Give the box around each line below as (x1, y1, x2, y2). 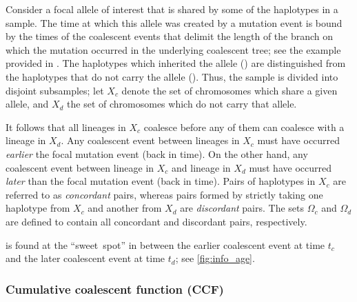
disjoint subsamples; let (6, 83, 104, 97)
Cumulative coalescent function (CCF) (6, 280, 224, 297)
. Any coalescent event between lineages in (61, 133, 240, 148)
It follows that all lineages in (6, 119, 126, 134)
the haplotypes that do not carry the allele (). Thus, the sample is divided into (6, 69, 338, 83)
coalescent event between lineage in (6, 160, 154, 174)
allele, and (6, 97, 49, 111)
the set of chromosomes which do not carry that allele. (67, 97, 297, 111)
